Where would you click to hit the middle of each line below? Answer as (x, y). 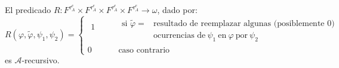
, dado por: (177, 9)
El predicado (28, 9)
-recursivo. (41, 60)
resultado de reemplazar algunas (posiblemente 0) (244, 24)
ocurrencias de (180, 36)
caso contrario (144, 50)
